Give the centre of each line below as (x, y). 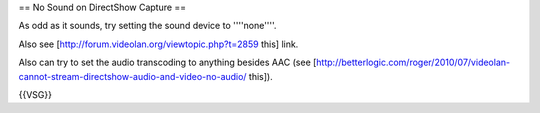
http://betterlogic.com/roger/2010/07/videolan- (413, 62)
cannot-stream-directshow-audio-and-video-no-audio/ (132, 76)
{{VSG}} (35, 94)
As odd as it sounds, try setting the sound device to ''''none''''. (147, 26)
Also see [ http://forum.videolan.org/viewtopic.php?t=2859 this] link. (158, 44)
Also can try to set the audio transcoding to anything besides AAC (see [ (167, 62)
